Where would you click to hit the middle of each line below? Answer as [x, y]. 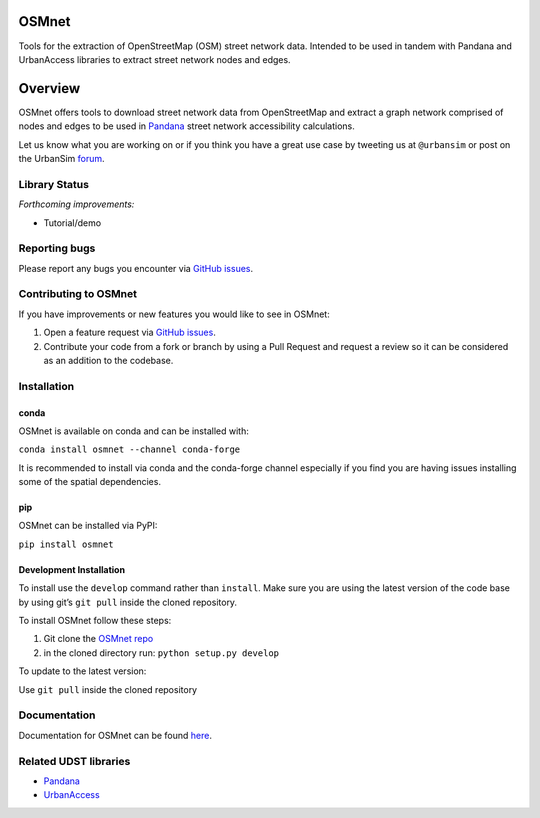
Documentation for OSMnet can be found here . [115, 735]
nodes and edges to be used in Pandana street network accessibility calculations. [186, 126]
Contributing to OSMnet [78, 294]
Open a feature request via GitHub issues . [130, 332]
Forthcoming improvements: [76, 204]
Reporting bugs [57, 248]
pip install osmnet [66, 544]
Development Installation [71, 569]
